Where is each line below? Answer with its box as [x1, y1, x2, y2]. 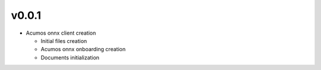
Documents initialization [40, 54, 100, 61]
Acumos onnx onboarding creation [40, 46, 126, 53]
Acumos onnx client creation [26, 29, 96, 36]
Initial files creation [40, 37, 87, 44]
